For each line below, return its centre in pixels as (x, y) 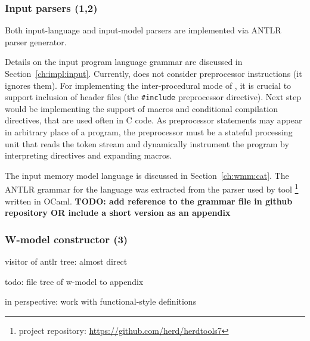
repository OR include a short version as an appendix (118, 213)
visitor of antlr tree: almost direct (66, 261)
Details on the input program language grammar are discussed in (124, 62)
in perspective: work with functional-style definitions (101, 301)
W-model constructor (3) (66, 239)
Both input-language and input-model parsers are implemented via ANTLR (143, 30)
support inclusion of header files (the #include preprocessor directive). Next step (153, 97)
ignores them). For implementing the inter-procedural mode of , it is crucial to (148, 85)
